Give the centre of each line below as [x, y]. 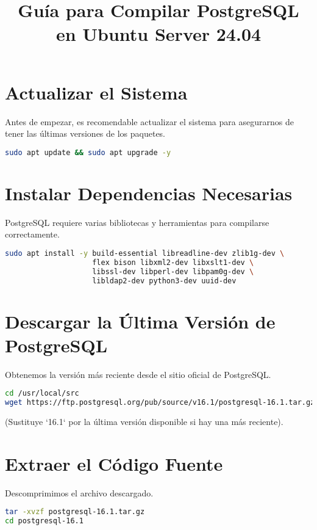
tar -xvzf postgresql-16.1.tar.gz [75, 512]
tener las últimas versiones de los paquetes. [85, 133]
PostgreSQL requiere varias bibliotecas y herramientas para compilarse [137, 222]
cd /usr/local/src [42, 394]
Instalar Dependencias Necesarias [149, 193]
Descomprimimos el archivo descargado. [79, 492]
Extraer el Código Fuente [114, 463]
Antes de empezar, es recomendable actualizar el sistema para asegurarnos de [149, 121]
